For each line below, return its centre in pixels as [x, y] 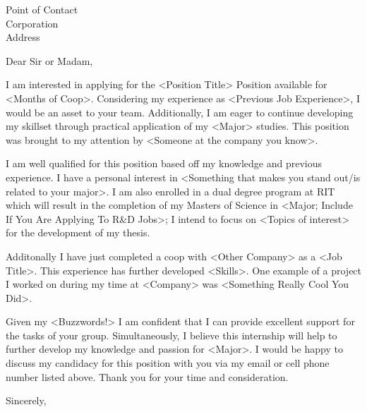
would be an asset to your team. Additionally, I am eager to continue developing [180, 112]
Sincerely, [26, 400]
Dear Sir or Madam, [49, 60]
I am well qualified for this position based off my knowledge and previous [164, 163]
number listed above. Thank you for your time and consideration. [147, 376]
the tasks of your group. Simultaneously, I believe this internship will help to [172, 335]
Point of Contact [42, 9]
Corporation [32, 23]
